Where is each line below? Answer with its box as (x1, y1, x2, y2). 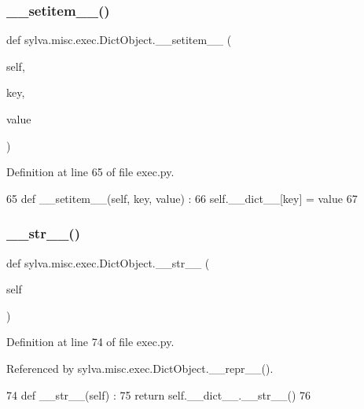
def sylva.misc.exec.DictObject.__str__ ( (6, 254, 210, 271)
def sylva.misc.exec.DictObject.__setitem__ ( (6, 31, 232, 48)
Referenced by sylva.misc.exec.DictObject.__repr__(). (6, 359, 274, 376)
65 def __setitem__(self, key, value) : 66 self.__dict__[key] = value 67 (6, 190, 358, 206)
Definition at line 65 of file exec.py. (6, 164, 175, 180)
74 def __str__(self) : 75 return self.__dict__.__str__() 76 (6, 386, 311, 403)
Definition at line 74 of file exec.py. (6, 333, 175, 350)
